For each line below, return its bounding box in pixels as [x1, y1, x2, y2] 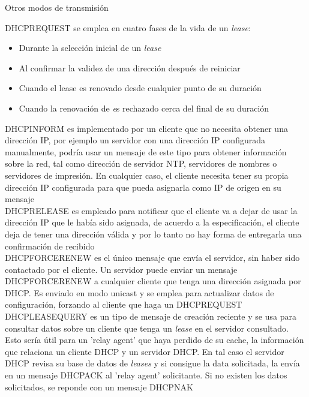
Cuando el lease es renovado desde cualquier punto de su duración [19, 82, 262, 94]
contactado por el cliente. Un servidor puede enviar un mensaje [5, 263, 238, 275]
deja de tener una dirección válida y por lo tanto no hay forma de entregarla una [5, 227, 302, 240]
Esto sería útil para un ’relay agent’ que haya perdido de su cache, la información [5, 333, 304, 346]
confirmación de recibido [5, 239, 95, 252]
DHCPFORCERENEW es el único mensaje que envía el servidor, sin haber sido [5, 251, 300, 264]
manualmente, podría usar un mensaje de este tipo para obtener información [5, 145, 287, 158]
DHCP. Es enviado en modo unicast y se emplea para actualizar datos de [5, 286, 274, 299]
